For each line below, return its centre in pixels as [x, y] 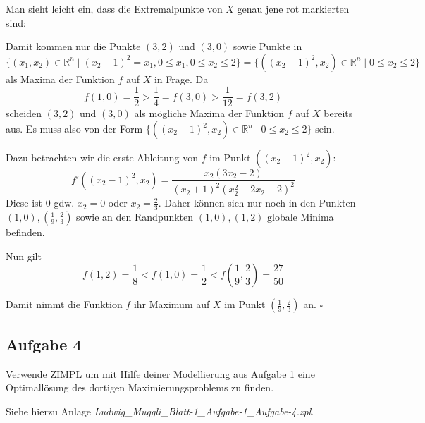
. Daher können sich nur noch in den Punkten [257, 203]
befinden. [25, 232]
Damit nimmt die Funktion [64, 304]
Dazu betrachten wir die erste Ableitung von [102, 158]
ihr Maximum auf [172, 304]
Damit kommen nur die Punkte [73, 46]
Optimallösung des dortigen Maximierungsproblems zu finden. [140, 387]
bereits [338, 113]
